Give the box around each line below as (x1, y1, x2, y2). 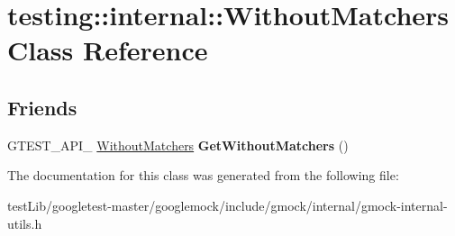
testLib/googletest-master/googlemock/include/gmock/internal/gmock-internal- (7, 195, 448, 214)
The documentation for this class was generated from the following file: (7, 166, 399, 185)
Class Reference (7, 32, 208, 68)
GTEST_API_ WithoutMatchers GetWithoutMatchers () (7, 135, 349, 154)
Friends (7, 93, 77, 121)
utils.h (7, 213, 42, 232)
